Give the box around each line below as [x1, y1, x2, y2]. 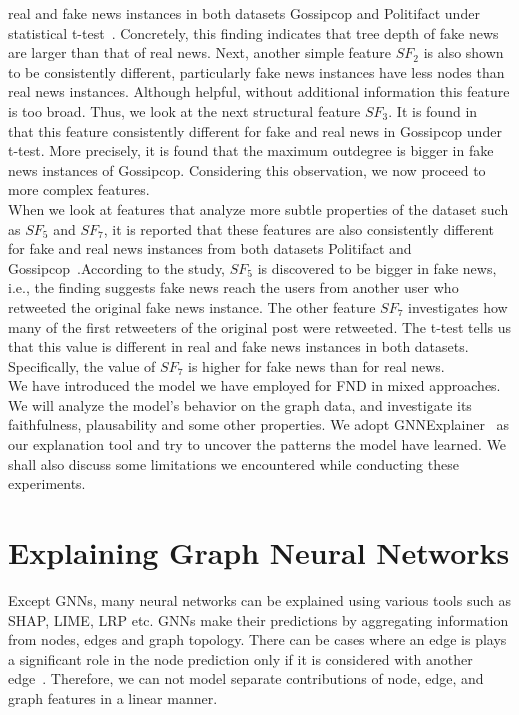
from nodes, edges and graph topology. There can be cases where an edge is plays [8, 629, 507, 650]
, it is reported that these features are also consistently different [103, 218, 494, 239]
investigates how [408, 296, 508, 317]
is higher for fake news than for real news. [188, 355, 445, 376]
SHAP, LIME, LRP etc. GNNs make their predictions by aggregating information [8, 609, 509, 630]
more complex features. [8, 179, 150, 200]
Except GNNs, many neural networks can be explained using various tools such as [8, 589, 511, 610]
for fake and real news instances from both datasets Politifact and [8, 238, 412, 259]
